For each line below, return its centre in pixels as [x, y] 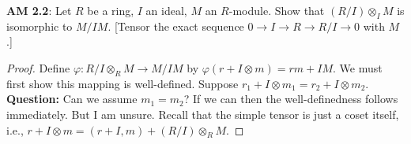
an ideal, [166, 10]
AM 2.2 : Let [39, 10]
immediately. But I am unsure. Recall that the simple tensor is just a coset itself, [203, 114]
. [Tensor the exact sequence [176, 26]
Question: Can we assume [72, 99]
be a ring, [111, 10]
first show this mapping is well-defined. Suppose [123, 83]
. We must [357, 67]
